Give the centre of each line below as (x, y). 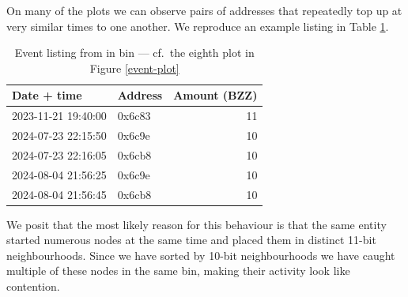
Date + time (47, 95)
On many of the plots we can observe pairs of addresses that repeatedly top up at (204, 10)
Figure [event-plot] (134, 68)
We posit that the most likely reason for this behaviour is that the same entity (196, 224)
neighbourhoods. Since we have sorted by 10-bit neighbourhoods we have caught (201, 255)
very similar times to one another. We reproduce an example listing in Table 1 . (198, 26)
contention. (33, 286)
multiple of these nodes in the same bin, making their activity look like (178, 271)
